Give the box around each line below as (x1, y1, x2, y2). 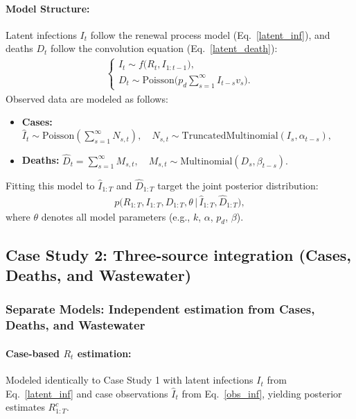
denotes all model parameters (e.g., (41, 209, 190, 223)
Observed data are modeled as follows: (6, 91, 168, 105)
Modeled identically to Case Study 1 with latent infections (6, 373, 253, 387)
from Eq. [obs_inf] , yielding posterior (181, 386, 342, 400)
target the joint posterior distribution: (157, 178, 319, 192)
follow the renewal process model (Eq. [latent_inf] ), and (90, 27, 330, 42)
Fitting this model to (6, 178, 95, 192)
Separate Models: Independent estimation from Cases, (6, 300, 315, 318)
